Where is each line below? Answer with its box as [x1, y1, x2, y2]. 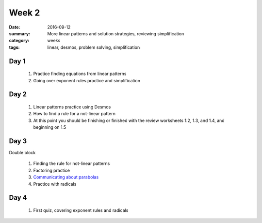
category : [9, 38, 30, 44]
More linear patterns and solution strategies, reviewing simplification [47, 30, 184, 36]
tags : [9, 44, 20, 50]
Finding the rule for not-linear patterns [33, 161, 110, 166]
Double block [9, 150, 36, 155]
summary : [9, 30, 31, 36]
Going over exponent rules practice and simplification [33, 77, 141, 83]
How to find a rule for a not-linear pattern [33, 111, 116, 117]
